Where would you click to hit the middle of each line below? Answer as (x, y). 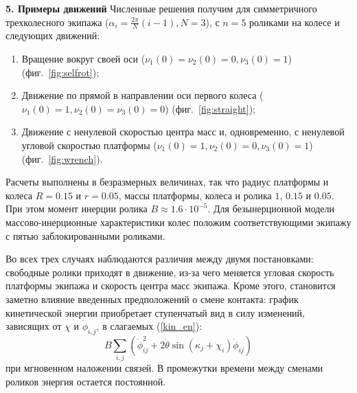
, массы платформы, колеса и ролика (195, 195)
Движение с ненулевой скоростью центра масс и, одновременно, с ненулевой (183, 132)
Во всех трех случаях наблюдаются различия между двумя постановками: (160, 259)
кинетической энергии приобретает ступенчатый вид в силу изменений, (155, 312)
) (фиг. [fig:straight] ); (210, 108)
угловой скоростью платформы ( (89, 145)
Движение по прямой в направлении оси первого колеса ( (142, 95)
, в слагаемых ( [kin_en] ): (149, 326)
